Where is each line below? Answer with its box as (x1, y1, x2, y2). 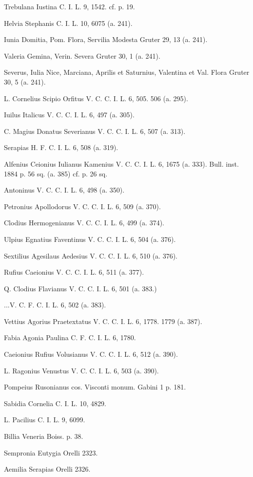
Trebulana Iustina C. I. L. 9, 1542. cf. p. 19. (4, 1, 135, 11)
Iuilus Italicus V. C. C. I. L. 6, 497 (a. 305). (4, 109, 135, 120)
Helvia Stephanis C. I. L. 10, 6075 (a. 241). (4, 18, 133, 28)
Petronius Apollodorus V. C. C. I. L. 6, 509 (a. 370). (4, 201, 161, 211)
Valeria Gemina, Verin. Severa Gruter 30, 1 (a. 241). (4, 50, 160, 61)
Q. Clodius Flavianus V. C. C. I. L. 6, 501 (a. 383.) (4, 283, 157, 293)
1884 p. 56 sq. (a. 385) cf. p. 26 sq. (4, 168, 108, 178)
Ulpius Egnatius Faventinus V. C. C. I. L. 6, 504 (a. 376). (4, 234, 176, 244)
